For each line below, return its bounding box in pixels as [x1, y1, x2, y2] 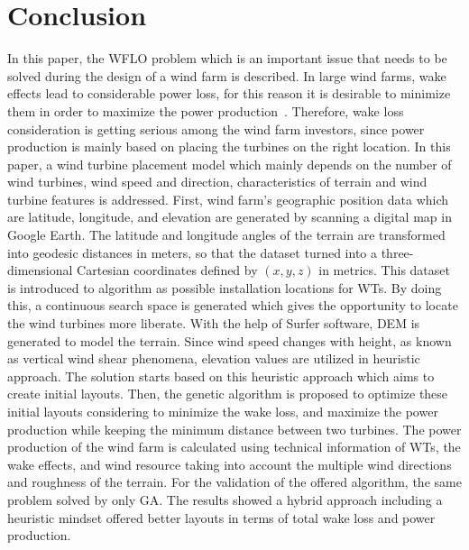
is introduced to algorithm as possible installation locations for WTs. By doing [7, 278, 442, 297]
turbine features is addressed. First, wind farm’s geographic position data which [7, 189, 449, 208]
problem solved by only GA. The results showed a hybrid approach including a [7, 490, 443, 509]
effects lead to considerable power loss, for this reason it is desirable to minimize [7, 84, 451, 103]
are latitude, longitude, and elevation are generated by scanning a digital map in [7, 207, 452, 226]
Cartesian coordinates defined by [77, 261, 258, 280]
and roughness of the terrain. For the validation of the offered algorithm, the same [7, 472, 462, 491]
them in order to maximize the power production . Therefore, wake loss [7, 101, 404, 120]
